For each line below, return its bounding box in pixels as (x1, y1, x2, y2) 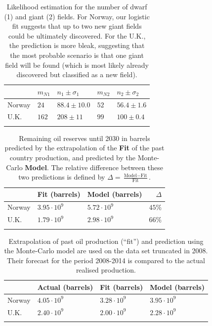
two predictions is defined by (18, 172, 105, 182)
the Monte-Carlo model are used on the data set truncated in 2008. (4, 245, 208, 256)
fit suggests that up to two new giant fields (12, 21, 142, 31)
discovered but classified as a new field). (16, 69, 137, 80)
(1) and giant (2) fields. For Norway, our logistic (4, 11, 150, 21)
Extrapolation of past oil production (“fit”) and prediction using (8, 235, 204, 246)
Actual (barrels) (37, 281, 93, 292)
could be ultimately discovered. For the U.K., (8, 30, 146, 41)
